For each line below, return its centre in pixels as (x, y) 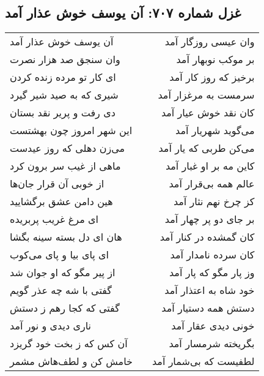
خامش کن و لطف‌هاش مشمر (71, 361)
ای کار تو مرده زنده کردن (63, 77)
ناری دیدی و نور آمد (50, 326)
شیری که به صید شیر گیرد (64, 95)
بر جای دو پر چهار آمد (210, 219)
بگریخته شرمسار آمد (212, 344)
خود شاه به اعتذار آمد (210, 290)
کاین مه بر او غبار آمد (210, 166)
